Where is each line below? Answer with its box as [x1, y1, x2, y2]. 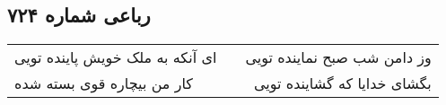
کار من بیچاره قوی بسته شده [14, 73, 193, 94]
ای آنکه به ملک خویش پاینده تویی [14, 47, 217, 68]
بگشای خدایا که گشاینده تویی [253, 73, 432, 94]
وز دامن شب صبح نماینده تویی [245, 47, 432, 68]
